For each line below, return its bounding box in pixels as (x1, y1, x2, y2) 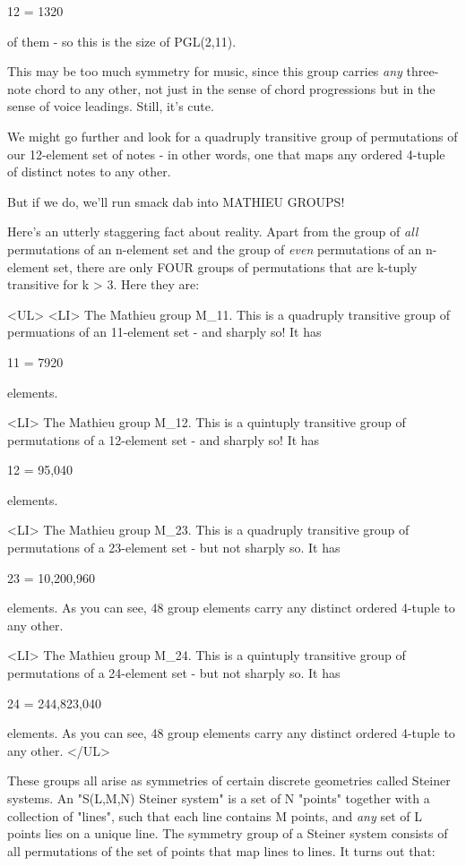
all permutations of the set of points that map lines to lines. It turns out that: (7, 841, 436, 860)
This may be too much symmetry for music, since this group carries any (7, 62, 402, 81)
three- (406, 62, 439, 81)
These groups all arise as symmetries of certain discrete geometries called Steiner (7, 771, 451, 790)
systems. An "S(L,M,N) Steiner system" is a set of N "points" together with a (7, 789, 430, 807)
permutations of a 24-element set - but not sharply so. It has (7, 664, 341, 682)
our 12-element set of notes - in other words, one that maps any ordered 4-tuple (7, 144, 445, 163)
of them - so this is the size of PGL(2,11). (7, 31, 237, 50)
